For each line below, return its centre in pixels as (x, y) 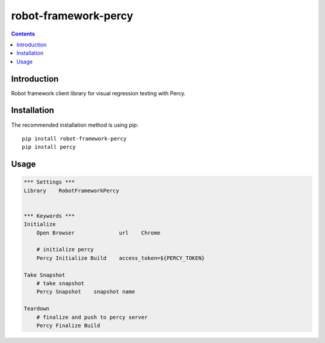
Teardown (37, 309)
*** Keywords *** (49, 216)
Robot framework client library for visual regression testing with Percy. (98, 93)
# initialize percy (65, 250)
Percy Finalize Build (68, 325)
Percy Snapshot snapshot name (86, 292)
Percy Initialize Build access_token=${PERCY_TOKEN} (121, 258)
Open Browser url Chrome (98, 233)
